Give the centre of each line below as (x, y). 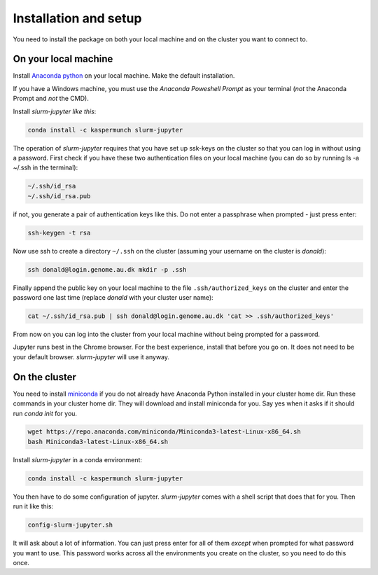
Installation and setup (77, 18)
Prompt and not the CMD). (51, 99)
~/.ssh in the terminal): (45, 167)
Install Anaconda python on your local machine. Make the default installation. (124, 76)
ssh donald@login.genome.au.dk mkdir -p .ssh (107, 269)
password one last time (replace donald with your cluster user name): (113, 298)
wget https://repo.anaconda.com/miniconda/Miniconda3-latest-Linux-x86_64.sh (164, 432)
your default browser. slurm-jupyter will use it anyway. (91, 356)
